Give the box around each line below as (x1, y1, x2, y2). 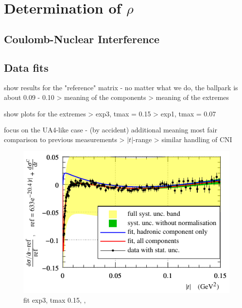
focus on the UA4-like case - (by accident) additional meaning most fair (4, 125, 217, 135)
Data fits (4, 60, 49, 75)
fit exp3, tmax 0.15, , (23, 294, 86, 305)
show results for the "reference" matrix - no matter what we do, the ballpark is (4, 82, 238, 93)
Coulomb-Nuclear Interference (4, 31, 160, 46)
